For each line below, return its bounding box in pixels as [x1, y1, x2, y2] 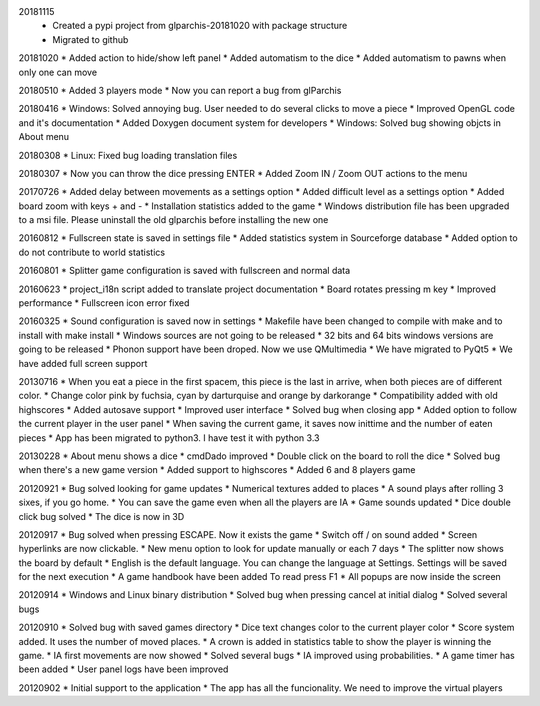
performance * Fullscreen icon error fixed [18, 297, 190, 309]
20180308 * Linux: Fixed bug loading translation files [18, 149, 238, 161]
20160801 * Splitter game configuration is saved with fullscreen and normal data [18, 265, 351, 277]
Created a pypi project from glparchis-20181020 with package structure [52, 20, 348, 32]
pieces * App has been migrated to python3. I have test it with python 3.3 [18, 431, 320, 444]
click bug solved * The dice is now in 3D [18, 510, 185, 522]
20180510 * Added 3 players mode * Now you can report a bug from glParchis [18, 84, 342, 96]
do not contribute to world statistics [18, 246, 165, 258]
